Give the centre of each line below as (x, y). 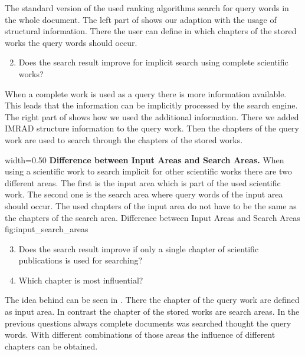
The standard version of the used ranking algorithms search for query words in (147, 8)
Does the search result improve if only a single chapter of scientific (139, 248)
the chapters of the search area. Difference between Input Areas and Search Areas (152, 217)
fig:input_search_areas (47, 229)
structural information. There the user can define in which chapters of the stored (151, 31)
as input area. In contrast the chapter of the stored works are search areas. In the (152, 311)
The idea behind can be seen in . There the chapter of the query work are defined (152, 300)
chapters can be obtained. (51, 346)
